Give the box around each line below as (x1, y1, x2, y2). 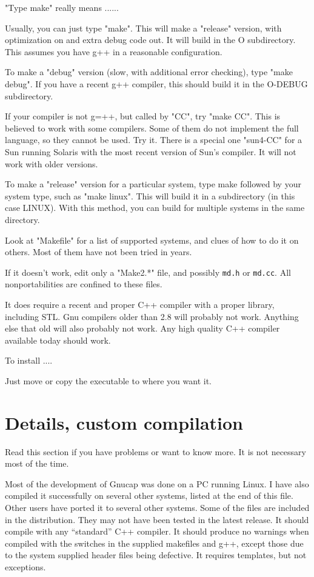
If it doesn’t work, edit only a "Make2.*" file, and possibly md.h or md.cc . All (5, 265, 291, 278)
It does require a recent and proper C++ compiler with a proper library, (5, 298, 275, 310)
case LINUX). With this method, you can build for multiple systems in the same (5, 201, 305, 214)
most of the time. (5, 457, 69, 470)
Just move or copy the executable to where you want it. (5, 374, 212, 387)
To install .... (5, 354, 53, 367)
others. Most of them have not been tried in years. (5, 245, 192, 258)
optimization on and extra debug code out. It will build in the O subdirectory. (5, 33, 296, 46)
